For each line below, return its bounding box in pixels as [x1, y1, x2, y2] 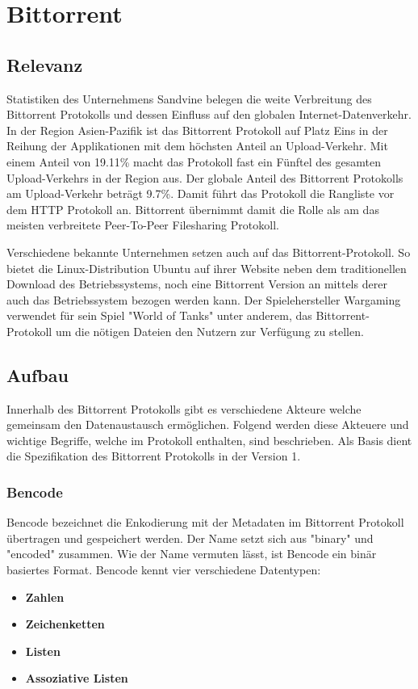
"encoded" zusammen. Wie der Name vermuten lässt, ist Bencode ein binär [6, 545, 377, 562]
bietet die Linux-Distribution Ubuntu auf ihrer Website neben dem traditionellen [6, 259, 407, 276]
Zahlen [25, 588, 65, 605]
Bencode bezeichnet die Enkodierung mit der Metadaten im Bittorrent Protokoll [6, 514, 404, 531]
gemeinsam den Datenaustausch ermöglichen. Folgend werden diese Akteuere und [6, 416, 409, 433]
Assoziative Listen [25, 670, 128, 687]
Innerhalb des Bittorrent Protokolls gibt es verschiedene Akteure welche [6, 400, 362, 417]
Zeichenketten [25, 615, 105, 632]
